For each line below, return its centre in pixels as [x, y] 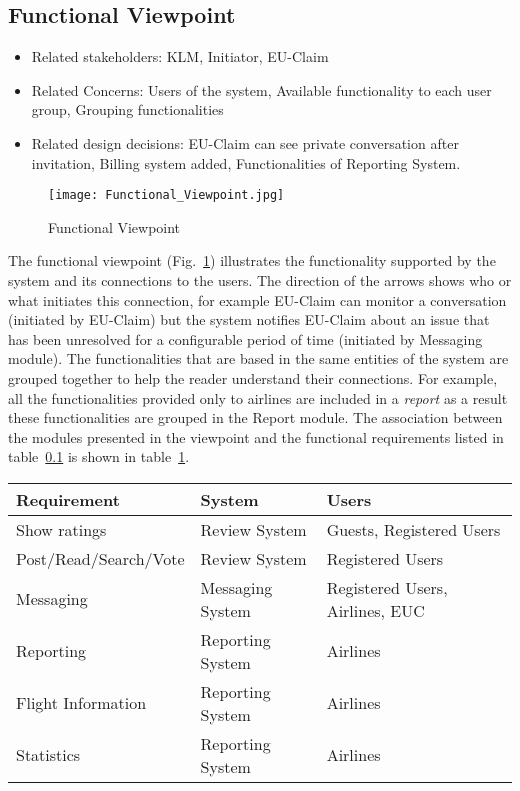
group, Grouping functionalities [127, 109]
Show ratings [61, 529]
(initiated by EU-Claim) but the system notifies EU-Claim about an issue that [249, 319]
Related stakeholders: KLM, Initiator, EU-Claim [180, 56]
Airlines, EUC [375, 610]
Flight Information [81, 703]
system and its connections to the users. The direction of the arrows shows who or [260, 280]
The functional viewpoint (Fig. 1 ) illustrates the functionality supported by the [252, 260]
